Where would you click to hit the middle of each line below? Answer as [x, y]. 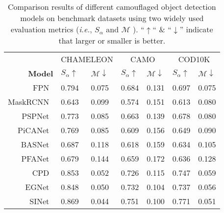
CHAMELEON [87, 59]
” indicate [196, 29]
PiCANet [34, 130]
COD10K [194, 59]
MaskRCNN [29, 102]
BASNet [35, 144]
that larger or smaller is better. [112, 40]
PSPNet [36, 116]
